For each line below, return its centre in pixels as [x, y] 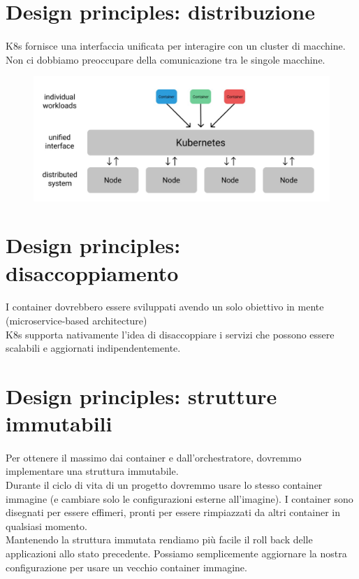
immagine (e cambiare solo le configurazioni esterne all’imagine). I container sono [179, 498]
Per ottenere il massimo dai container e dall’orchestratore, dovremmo [154, 457]
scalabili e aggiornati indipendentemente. [93, 348]
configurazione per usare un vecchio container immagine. [126, 567]
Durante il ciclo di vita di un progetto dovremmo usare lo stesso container [164, 485]
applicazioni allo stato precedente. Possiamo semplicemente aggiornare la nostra [176, 553]
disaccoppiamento [92, 272]
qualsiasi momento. [46, 526]
